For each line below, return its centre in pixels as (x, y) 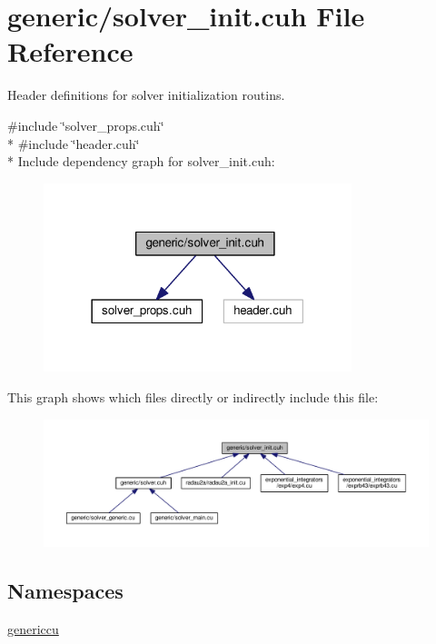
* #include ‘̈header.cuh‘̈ (74, 143)
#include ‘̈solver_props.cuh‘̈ (86, 125)
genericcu (33, 629)
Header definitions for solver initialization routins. (146, 95)
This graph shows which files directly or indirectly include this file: (193, 396)
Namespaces (65, 591)
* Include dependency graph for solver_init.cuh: (141, 161)
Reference (70, 51)
